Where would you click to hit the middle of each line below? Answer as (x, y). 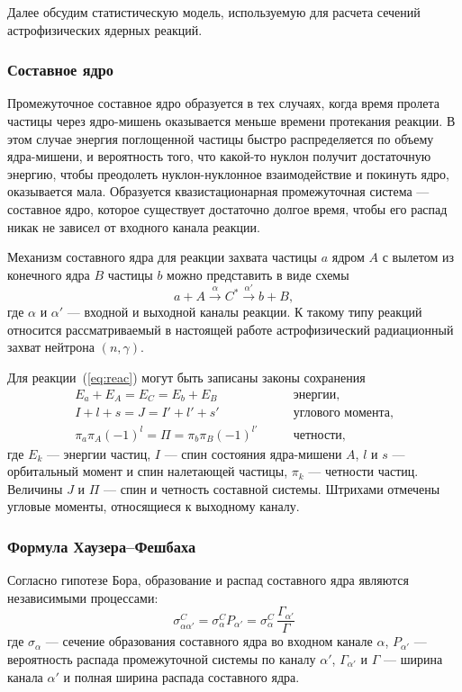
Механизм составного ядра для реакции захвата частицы (162, 257)
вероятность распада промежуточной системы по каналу (162, 659)
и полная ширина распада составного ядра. (181, 676)
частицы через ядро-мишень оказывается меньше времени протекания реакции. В (231, 121)
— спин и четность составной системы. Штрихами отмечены (272, 488)
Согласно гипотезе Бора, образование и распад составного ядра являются (208, 580)
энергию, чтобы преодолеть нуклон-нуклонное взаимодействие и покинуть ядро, (228, 173)
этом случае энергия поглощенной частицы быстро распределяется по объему (221, 138)
